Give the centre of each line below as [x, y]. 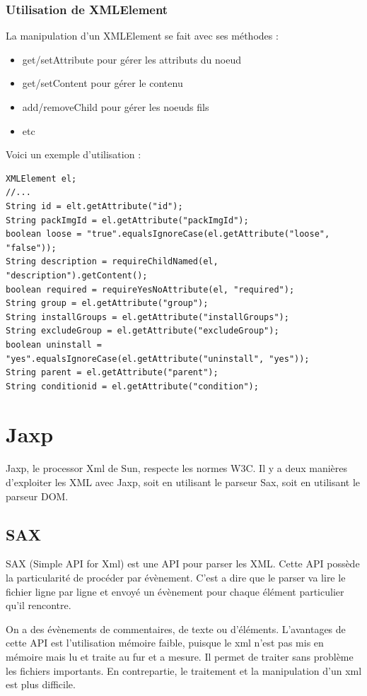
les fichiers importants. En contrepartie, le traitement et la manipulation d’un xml [184, 670]
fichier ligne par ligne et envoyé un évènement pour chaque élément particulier [175, 591]
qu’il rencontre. [39, 605]
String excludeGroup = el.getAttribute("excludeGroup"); [142, 331]
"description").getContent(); [77, 275]
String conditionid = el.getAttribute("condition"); [132, 386]
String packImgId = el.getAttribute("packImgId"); [127, 220]
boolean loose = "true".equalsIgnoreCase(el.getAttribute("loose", [168, 234]
